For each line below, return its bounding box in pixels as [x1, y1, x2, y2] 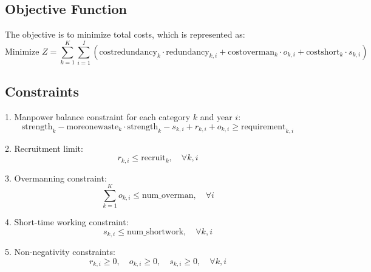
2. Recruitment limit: [5, 141, 83, 154]
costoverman [228, 47, 275, 56]
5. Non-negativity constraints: [5, 245, 115, 258]
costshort [306, 47, 340, 56]
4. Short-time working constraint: [5, 216, 129, 228]
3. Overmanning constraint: [5, 171, 107, 184]
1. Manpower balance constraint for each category [5, 110, 191, 123]
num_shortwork [126, 227, 184, 236]
